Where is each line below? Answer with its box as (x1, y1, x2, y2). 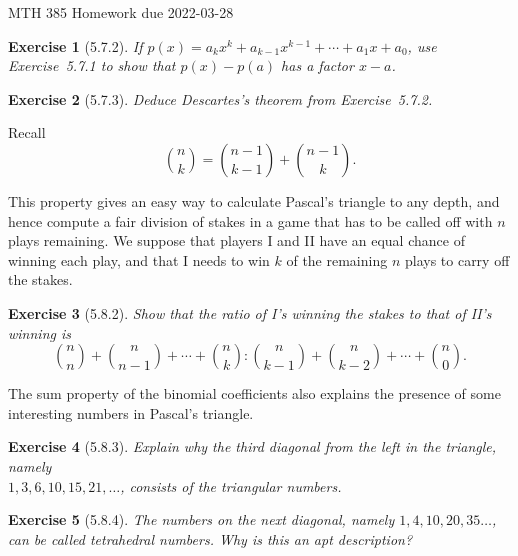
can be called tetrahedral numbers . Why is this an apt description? (8, 528, 413, 549)
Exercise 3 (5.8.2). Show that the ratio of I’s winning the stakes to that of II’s (8, 302, 492, 323)
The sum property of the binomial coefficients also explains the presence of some (8, 383, 501, 404)
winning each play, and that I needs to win (8, 249, 270, 270)
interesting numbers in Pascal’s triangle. (8, 402, 254, 423)
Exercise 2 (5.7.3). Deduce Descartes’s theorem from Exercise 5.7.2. (8, 88, 433, 109)
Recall (8, 122, 46, 143)
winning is (8, 322, 71, 343)
